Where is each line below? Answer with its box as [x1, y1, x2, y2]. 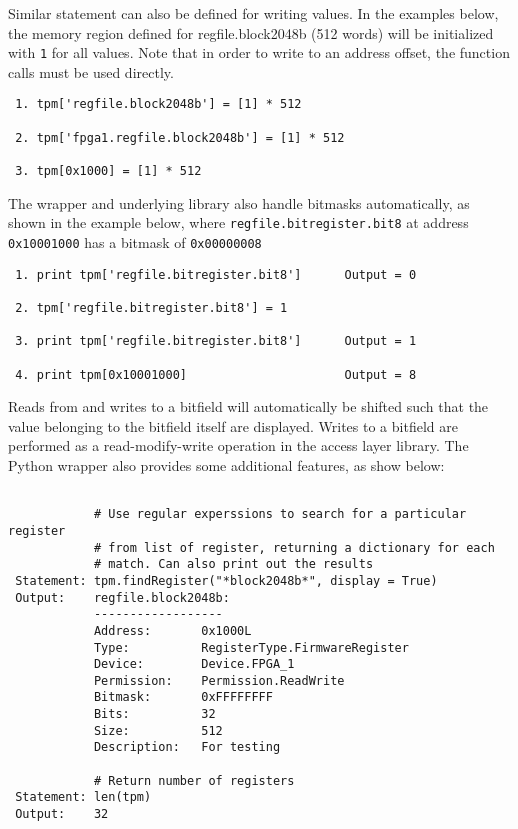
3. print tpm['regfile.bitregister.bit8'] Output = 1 [15, 334, 417, 349]
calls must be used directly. [8, 61, 174, 82]
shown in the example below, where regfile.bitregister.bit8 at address [8, 212, 469, 233]
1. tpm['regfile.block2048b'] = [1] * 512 [15, 97, 302, 112]
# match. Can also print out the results [93, 557, 374, 572]
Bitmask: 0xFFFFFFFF [93, 690, 273, 705]
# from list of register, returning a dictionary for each [93, 540, 495, 555]
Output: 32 [15, 807, 109, 822]
